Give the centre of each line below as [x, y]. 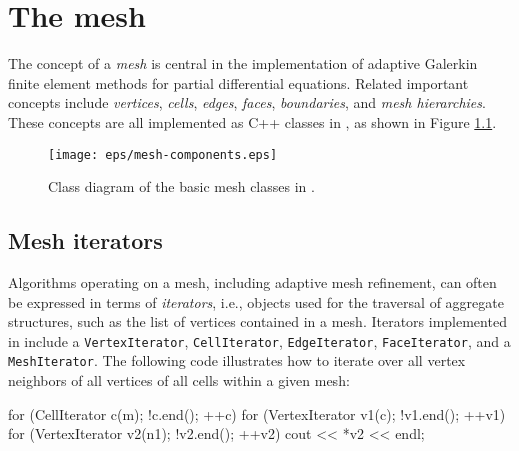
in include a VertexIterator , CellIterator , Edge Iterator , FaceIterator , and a [259, 340]
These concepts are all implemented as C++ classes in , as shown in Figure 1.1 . [252, 121]
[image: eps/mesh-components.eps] [163, 154]
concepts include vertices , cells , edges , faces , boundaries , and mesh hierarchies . [247, 102]
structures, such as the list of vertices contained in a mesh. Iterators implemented [257, 321]
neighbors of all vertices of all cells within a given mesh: [179, 380]
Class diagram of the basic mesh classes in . [181, 186]
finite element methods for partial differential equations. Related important [238, 82]
